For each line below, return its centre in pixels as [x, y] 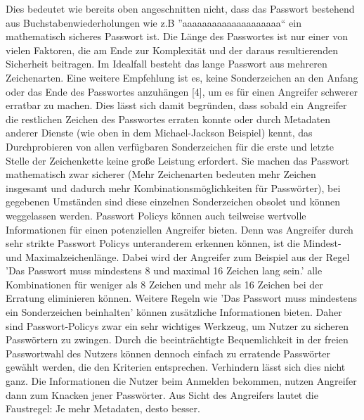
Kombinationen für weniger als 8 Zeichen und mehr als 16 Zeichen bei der [164, 284]
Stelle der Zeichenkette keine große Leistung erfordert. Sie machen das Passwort [177, 160]
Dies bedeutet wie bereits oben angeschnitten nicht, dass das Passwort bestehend [180, 8]
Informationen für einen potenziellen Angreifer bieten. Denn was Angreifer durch [180, 229]
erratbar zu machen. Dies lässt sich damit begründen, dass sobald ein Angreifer [176, 105]
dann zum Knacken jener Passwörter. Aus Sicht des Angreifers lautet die [162, 394]
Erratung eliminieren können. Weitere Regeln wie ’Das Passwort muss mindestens [182, 298]
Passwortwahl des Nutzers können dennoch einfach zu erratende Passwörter [168, 353]
